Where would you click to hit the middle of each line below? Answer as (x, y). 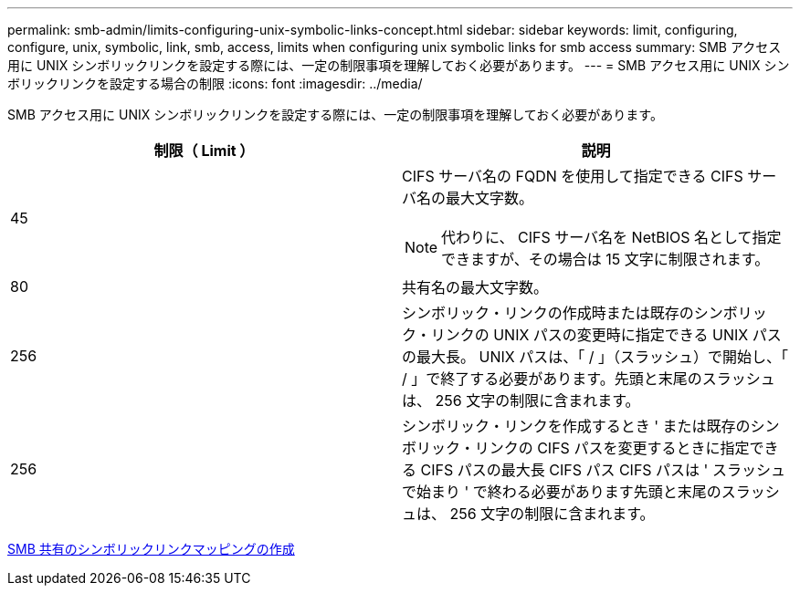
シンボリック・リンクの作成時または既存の (548, 313)
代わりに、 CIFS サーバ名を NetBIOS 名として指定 (611, 237)
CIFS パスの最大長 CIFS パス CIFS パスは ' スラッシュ (603, 470)
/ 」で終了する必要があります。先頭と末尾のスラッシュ (589, 379)
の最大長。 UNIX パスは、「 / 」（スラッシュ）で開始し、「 (595, 357)
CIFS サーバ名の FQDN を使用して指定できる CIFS (573, 176)
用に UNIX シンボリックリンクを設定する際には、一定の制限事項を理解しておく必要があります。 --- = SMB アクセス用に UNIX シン (399, 65)
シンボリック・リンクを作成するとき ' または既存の (576, 426)
